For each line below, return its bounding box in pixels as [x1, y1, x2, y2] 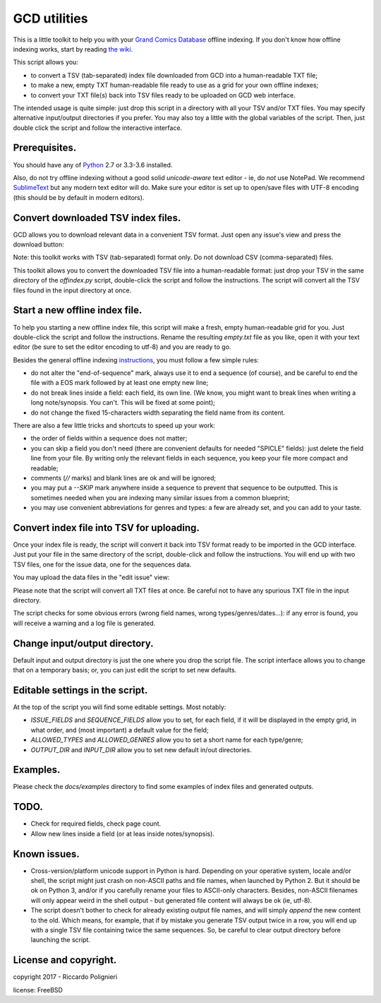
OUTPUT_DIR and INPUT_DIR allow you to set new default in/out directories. [30, 745, 252, 754]
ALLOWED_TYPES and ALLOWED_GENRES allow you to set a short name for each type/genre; [30, 735, 303, 744]
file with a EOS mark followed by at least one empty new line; [30, 379, 209, 387]
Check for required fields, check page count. [30, 819, 162, 828]
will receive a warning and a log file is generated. [13, 619, 156, 627]
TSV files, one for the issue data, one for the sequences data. [13, 560, 192, 569]
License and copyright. [13, 954, 117, 966]
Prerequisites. [13, 142, 77, 154]
